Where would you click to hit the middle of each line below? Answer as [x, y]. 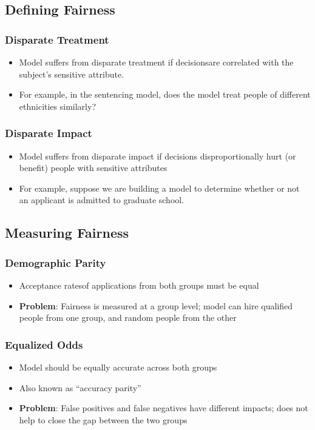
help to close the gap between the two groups [103, 419]
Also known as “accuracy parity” [80, 387]
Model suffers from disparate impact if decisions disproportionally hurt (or [157, 156]
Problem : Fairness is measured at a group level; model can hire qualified [156, 305]
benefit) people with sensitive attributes [93, 168]
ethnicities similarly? [57, 106]
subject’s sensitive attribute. [72, 74]
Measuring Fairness [67, 233]
